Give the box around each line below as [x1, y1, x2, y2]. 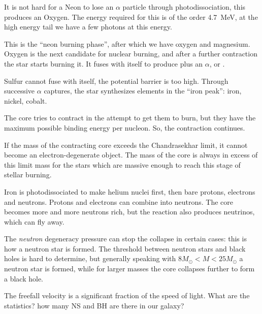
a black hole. [4, 273, 43, 284]
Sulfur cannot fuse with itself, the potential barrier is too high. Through [4, 75, 228, 86]
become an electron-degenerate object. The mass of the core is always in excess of [4, 149, 258, 160]
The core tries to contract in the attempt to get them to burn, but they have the [4, 112, 256, 123]
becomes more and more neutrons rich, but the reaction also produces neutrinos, [4, 206, 255, 217]
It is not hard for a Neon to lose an [4, 2, 114, 12]
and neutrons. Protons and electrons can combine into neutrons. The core [4, 196, 234, 207]
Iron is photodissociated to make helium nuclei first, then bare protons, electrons [4, 186, 255, 197]
